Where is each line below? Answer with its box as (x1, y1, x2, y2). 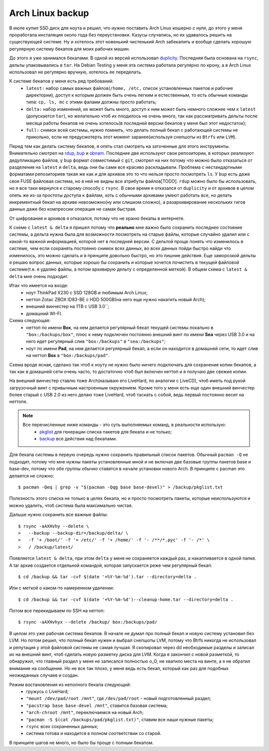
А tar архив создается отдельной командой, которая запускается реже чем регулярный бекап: (9, 562, 213, 568)
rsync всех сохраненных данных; (26, 723, 99, 729)
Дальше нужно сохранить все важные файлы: (9, 512, 108, 518)
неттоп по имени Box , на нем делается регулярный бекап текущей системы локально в (26, 325, 214, 331)
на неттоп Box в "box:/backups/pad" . (26, 353, 110, 359)
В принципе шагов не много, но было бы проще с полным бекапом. (9, 740, 154, 746)
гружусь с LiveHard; (26, 688, 69, 694)
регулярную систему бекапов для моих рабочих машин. (9, 45, 130, 52)
